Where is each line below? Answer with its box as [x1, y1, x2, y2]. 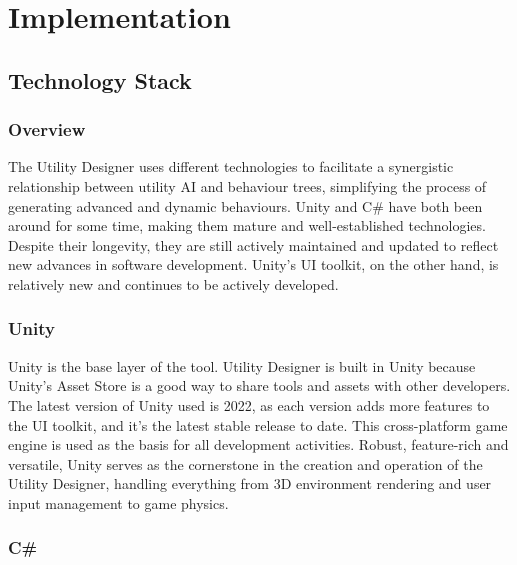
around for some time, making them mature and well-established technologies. [8, 215, 486, 236]
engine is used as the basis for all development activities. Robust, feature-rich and [8, 434, 509, 455]
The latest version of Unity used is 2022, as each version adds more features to [8, 394, 490, 415]
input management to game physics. [8, 492, 229, 513]
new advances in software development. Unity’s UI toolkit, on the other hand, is [8, 254, 499, 275]
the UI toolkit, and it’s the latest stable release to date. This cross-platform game [8, 414, 508, 435]
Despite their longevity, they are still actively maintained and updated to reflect [8, 234, 499, 255]
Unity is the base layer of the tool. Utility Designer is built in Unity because [8, 355, 476, 376]
